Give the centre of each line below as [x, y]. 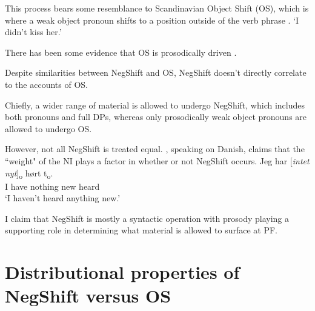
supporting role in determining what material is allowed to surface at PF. [141, 230]
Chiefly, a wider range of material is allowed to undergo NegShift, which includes [155, 105]
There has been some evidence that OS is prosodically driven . [121, 52]
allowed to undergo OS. [48, 128]
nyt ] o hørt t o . [29, 173]
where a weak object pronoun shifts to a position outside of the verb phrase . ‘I [152, 20]
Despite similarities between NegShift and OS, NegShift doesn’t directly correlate [156, 72]
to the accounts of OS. [46, 84]
